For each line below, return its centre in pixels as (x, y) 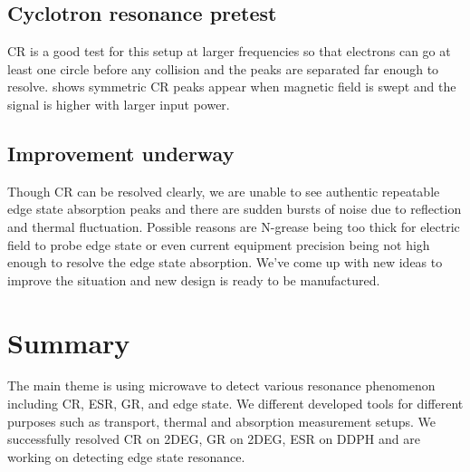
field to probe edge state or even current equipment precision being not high (219, 244)
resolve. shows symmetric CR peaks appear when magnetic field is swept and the (232, 87)
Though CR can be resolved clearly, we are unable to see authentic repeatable (224, 191)
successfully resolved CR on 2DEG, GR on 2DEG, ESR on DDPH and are (214, 439)
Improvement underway (121, 153)
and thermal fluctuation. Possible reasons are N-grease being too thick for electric (234, 226)
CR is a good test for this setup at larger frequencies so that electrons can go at (229, 51)
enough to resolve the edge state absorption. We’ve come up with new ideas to (225, 262)
